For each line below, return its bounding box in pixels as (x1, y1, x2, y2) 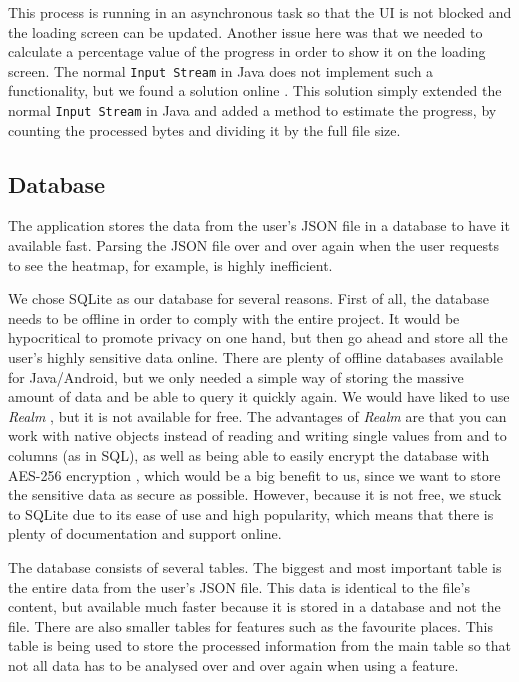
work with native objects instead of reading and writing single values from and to (8, 425, 507, 446)
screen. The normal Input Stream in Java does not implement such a (8, 60, 434, 81)
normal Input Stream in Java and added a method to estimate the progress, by (8, 100, 497, 121)
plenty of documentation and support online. (8, 523, 282, 544)
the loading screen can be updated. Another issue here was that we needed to (8, 21, 483, 42)
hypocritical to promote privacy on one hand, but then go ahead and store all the (8, 327, 508, 348)
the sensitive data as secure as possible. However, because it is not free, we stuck (8, 484, 502, 505)
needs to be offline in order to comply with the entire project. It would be (8, 307, 460, 328)
